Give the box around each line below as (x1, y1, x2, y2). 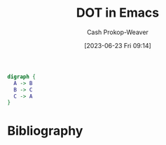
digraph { (7, 73, 36, 80)
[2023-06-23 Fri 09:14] (83, 41, 152, 49)
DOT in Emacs (76, 5, 160, 21)
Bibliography (7, 123, 83, 139)
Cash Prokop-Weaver (86, 28, 149, 36)
